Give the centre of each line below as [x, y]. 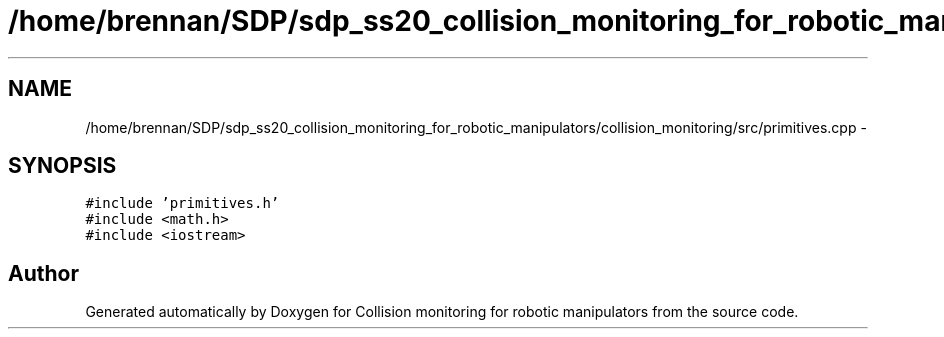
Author [43, 273]
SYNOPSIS [62, 166]
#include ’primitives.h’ [182, 203]
